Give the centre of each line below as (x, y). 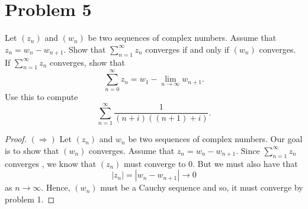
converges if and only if (187, 49)
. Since (248, 150)
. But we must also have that (245, 163)
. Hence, (56, 187)
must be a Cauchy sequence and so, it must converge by (202, 187)
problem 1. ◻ (30, 199)
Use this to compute (41, 97)
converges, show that (87, 62)
